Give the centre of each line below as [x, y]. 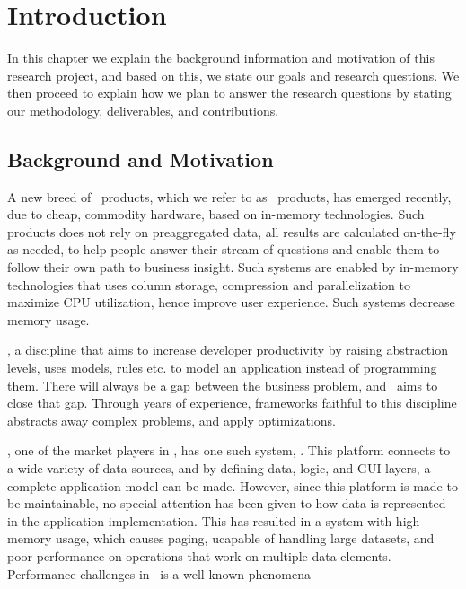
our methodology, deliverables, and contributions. [143, 110]
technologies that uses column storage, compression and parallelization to [209, 284]
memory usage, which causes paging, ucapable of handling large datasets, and [221, 538]
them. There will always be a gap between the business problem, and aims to [223, 385]
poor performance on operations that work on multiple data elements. [199, 555]
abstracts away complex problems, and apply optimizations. [171, 420]
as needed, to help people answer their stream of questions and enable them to [224, 249]
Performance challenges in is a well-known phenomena [159, 573]
